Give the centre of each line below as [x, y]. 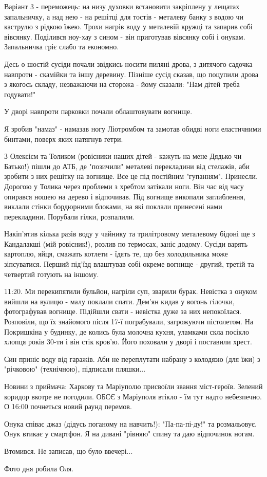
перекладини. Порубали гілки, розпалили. [70, 216]
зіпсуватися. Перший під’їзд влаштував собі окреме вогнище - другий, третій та [129, 264]
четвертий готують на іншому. [52, 274]
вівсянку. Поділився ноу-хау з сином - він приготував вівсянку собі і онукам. [125, 36]
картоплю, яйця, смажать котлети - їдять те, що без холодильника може [116, 254]
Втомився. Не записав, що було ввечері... [69, 451]
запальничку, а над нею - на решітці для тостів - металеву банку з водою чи [124, 16]
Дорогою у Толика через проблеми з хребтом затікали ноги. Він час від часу [124, 186]
